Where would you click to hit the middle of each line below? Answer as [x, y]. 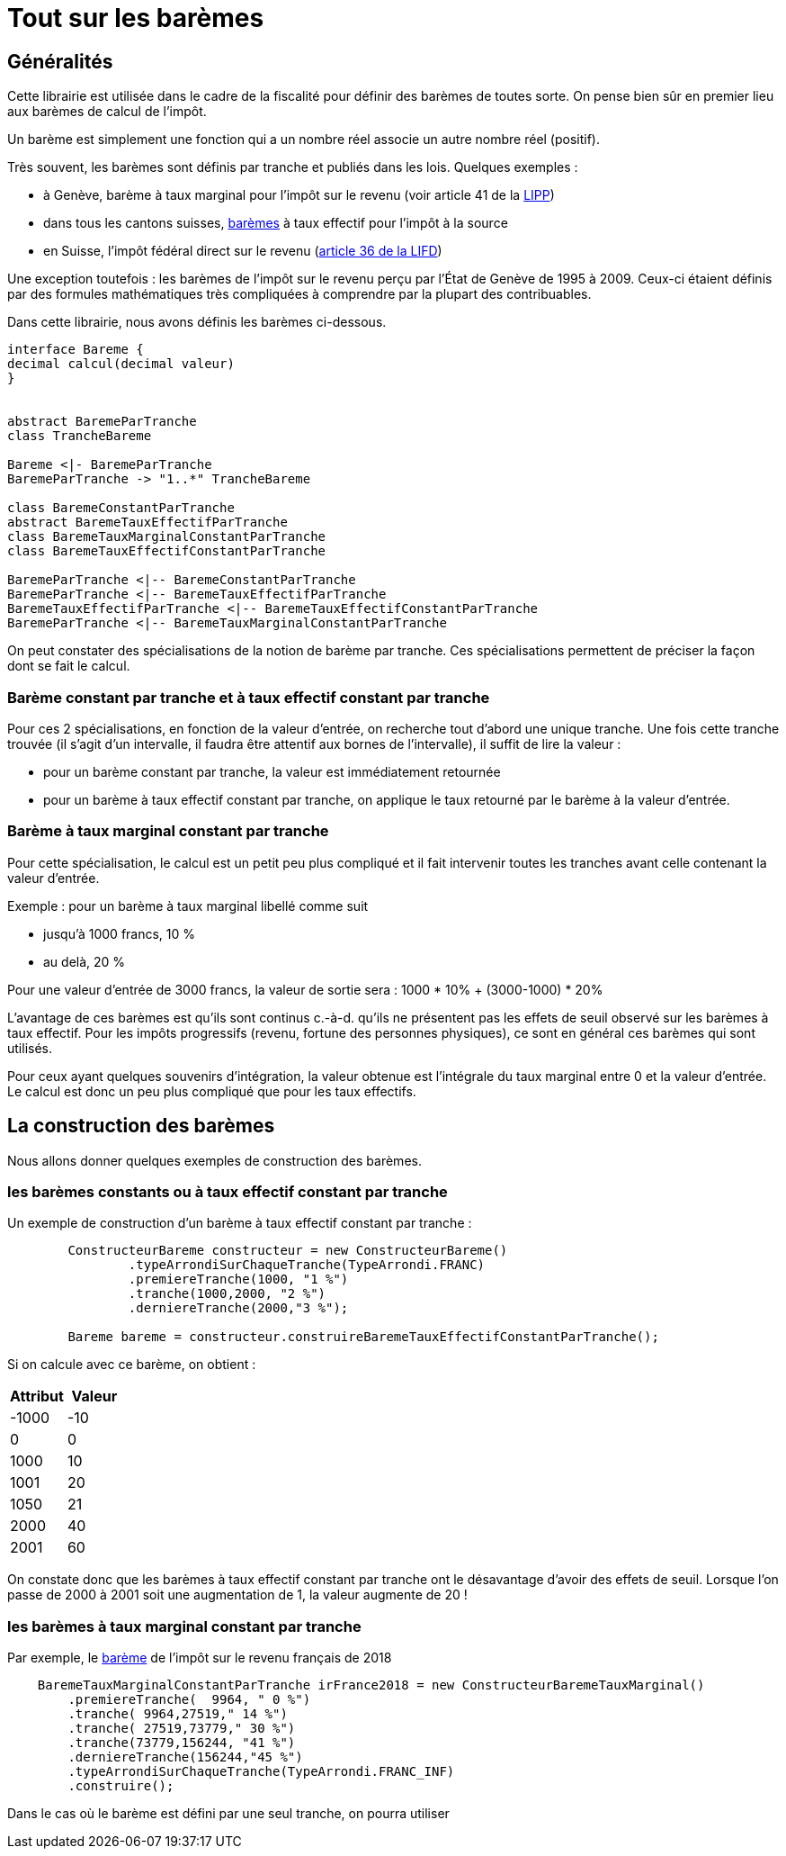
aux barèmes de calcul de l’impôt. [107, 112]
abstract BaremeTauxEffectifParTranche [147, 523]
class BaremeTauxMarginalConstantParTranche [167, 537]
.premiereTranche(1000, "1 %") [238, 1279]
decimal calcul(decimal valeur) [121, 364]
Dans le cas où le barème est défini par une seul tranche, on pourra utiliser [228, 1814]
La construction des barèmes [141, 1126]
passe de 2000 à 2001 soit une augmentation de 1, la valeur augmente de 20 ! [237, 1595]
